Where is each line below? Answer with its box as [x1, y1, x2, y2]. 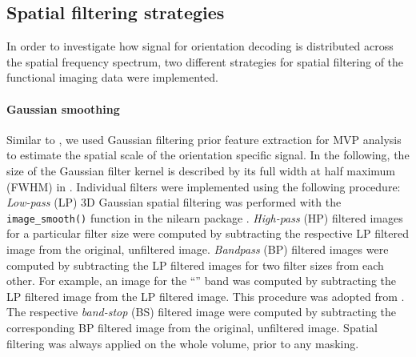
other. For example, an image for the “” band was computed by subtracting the [6, 272, 397, 289]
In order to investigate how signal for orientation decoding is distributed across [6, 38, 394, 54]
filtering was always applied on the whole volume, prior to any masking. [6, 335, 359, 351]
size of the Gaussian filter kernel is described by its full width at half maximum [6, 162, 396, 178]
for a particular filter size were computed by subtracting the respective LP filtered [6, 225, 409, 242]
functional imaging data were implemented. [6, 69, 218, 86]
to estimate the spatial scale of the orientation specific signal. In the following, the [6, 146, 410, 163]
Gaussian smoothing [6, 100, 120, 117]
